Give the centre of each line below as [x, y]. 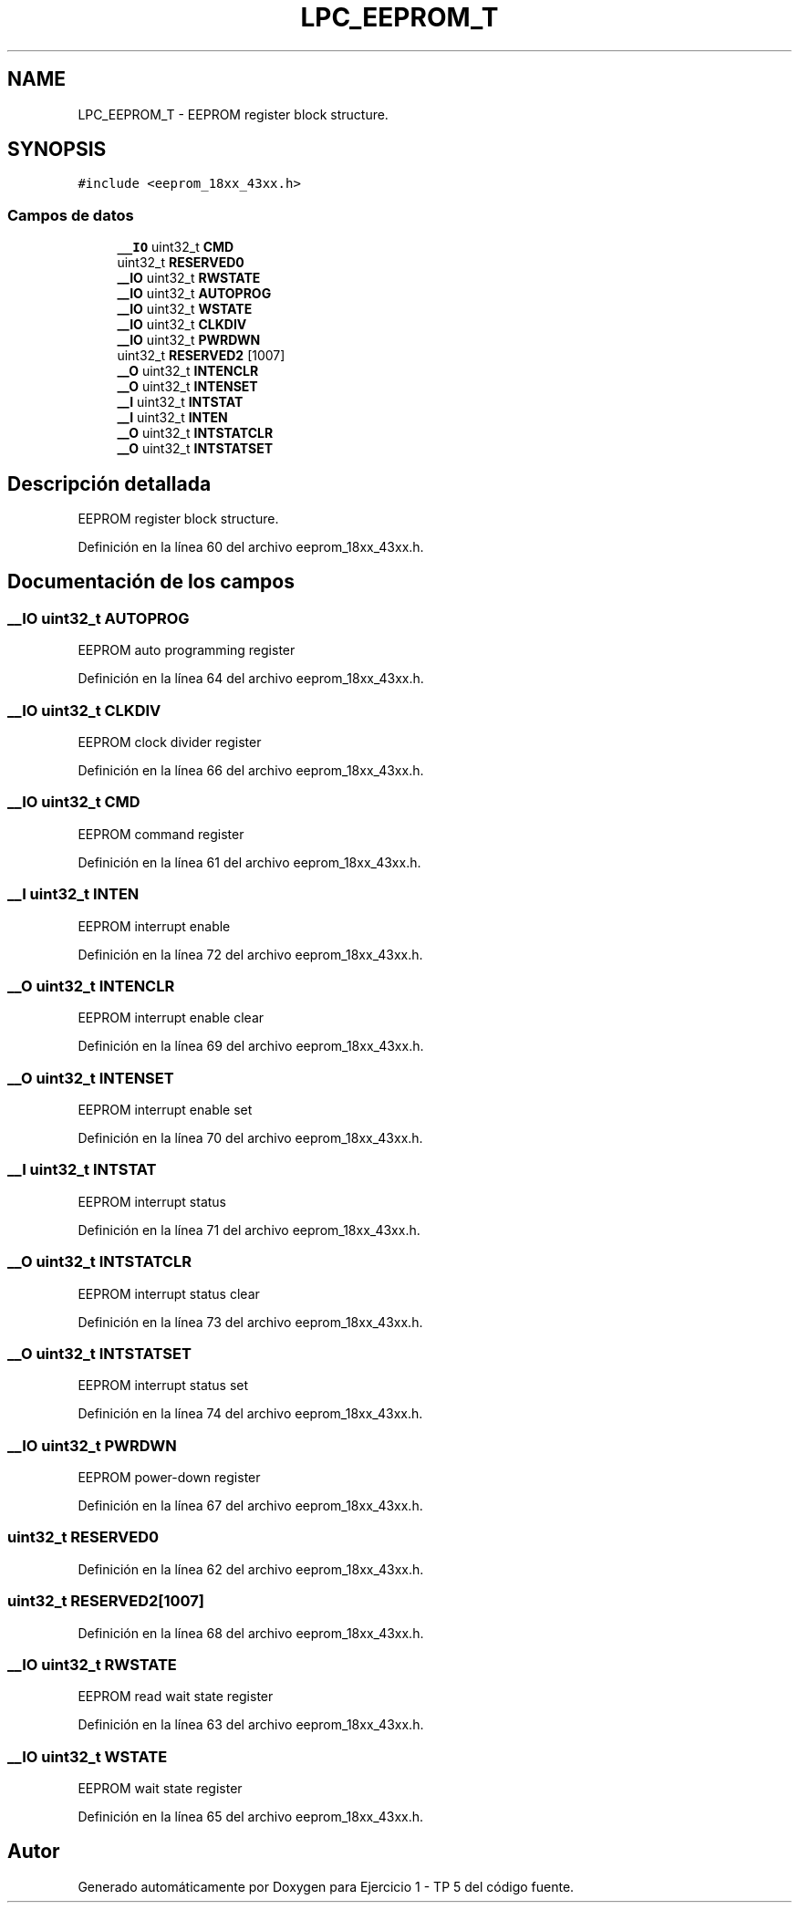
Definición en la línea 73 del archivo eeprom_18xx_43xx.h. [250, 1322]
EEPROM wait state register [160, 1788]
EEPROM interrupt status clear [169, 1293]
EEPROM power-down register [169, 1477]
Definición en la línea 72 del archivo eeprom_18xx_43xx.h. [250, 954]
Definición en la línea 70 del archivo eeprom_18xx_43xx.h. [250, 1138]
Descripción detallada [109, 483]
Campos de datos [71, 215]
